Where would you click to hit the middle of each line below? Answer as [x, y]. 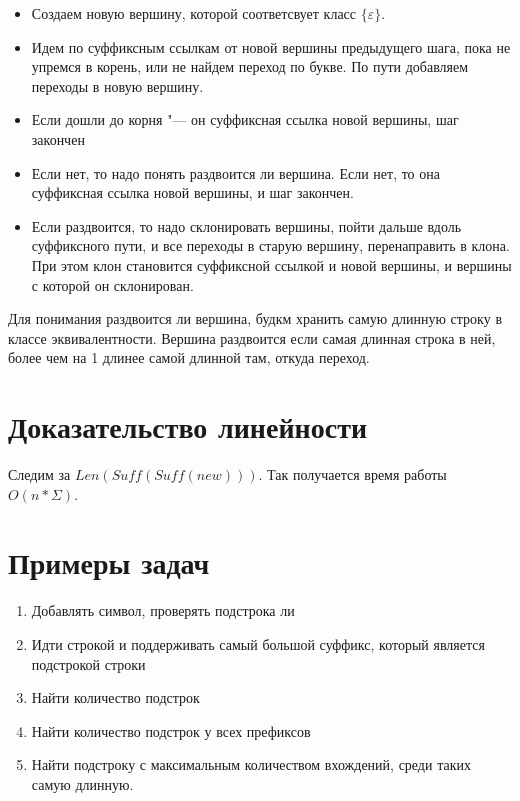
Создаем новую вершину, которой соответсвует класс [194, 13]
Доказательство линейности [188, 426]
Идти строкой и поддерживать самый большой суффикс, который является [258, 643]
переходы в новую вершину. [117, 85]
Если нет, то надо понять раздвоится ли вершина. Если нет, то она [235, 172]
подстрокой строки [88, 663]
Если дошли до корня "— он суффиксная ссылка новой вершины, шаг [245, 119]
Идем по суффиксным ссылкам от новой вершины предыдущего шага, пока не [271, 46]
